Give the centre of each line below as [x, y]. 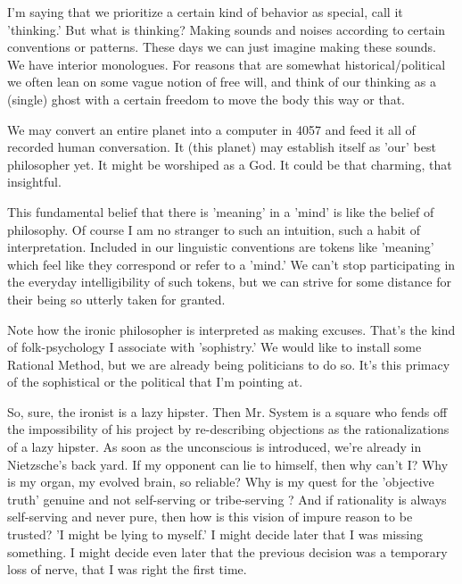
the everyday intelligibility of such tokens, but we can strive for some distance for [229, 282]
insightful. [34, 182]
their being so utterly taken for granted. [116, 299]
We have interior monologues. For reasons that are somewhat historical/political [227, 64]
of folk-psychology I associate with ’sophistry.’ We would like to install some [214, 347]
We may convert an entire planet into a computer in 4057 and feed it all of [211, 129]
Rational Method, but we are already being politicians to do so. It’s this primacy [229, 364]
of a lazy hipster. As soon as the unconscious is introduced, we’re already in [214, 447]
